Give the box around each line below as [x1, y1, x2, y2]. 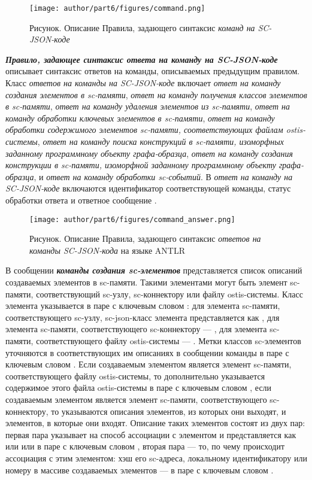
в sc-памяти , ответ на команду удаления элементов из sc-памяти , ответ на [5, 100, 290, 113]
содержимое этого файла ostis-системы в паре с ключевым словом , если [5, 381, 272, 394]
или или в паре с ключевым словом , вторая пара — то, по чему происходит [5, 440, 285, 452]
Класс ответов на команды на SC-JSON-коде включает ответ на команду [5, 77, 281, 89]
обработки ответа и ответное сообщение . [5, 193, 157, 206]
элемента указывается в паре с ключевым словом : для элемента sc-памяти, [5, 299, 280, 312]
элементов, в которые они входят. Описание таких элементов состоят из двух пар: [5, 417, 305, 429]
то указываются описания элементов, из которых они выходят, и [51, 405, 286, 417]
